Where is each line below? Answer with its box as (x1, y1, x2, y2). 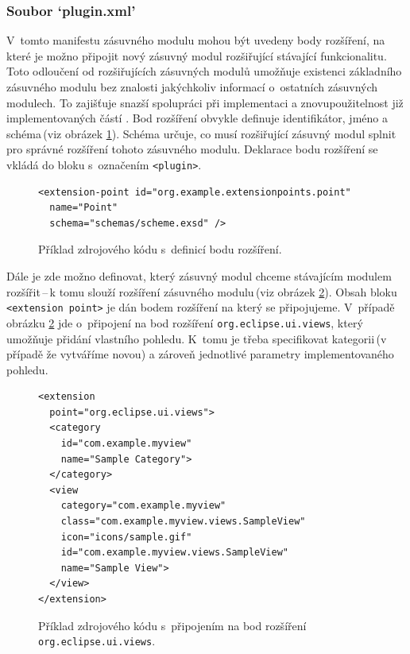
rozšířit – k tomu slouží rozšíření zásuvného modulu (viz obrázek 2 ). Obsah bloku (6, 283, 397, 300)
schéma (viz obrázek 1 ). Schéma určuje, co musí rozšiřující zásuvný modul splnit (6, 125, 396, 141)
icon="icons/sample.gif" (60, 531, 192, 543)
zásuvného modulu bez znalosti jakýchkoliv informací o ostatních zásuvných (6, 79, 378, 95)
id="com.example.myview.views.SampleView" (60, 547, 288, 559)
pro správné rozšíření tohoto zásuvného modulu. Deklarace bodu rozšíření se (6, 141, 378, 157)
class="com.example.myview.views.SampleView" (60, 516, 306, 528)
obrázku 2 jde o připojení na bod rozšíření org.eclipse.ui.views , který (6, 314, 363, 331)
